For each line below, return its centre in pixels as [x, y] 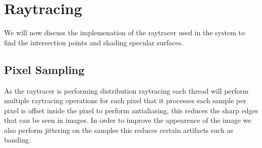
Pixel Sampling [44, 69]
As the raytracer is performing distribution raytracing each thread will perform [126, 90]
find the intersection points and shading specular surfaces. [94, 42]
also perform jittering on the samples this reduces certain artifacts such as [119, 130]
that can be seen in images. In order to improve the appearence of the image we [128, 120]
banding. [17, 140]
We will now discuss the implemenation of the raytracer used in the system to [124, 32]
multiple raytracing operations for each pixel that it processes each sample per [125, 100]
